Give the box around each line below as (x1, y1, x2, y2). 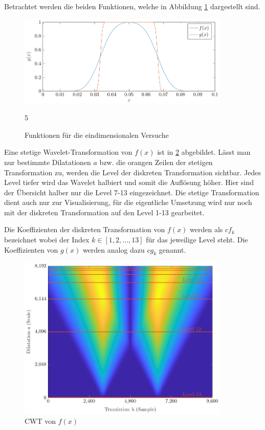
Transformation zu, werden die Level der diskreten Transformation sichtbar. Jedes (4, 167, 261, 177)
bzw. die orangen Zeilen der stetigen (99, 156, 213, 167)
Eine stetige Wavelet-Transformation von (4, 147, 132, 157)
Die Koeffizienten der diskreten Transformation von (4, 224, 165, 235)
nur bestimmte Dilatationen (4, 156, 91, 167)
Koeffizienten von (4, 244, 58, 255)
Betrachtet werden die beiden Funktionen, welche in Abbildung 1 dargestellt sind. (4, 1, 260, 11)
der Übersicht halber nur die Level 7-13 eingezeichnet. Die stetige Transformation (4, 187, 259, 197)
